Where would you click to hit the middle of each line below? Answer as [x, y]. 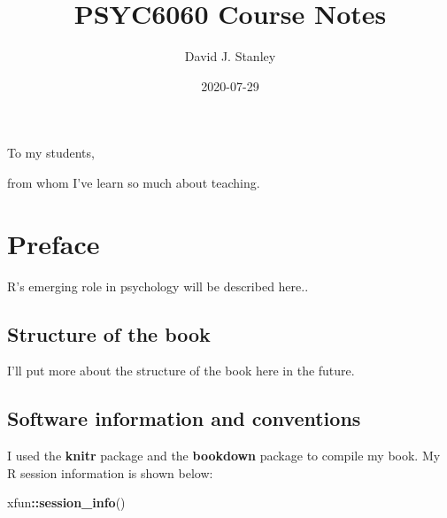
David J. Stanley [230, 56]
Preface [54, 243]
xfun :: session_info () [66, 503]
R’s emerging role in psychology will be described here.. [158, 286]
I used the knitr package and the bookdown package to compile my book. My [224, 456]
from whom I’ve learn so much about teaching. [134, 182]
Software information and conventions [184, 418]
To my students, [51, 153]
